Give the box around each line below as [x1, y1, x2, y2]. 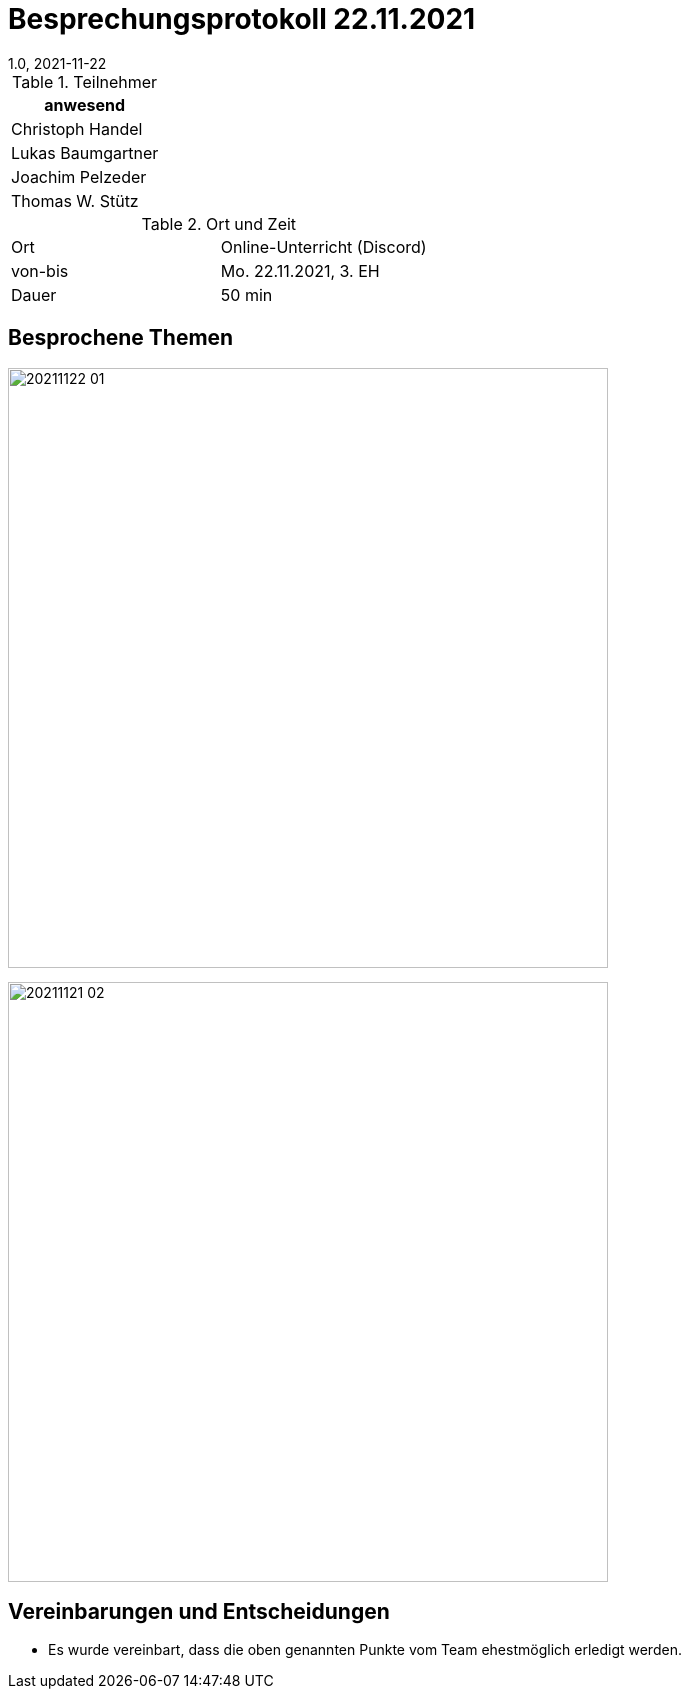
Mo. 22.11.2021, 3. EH [220, 260, 380, 281]
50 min [220, 284, 273, 305]
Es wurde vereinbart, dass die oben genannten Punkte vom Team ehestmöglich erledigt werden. [48, 1641, 682, 1659]
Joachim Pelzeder [11, 166, 147, 187]
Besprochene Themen [8, 325, 234, 351]
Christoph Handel [11, 118, 143, 139]
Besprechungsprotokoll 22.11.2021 [8, 2, 476, 36]
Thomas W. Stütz [11, 190, 139, 211]
